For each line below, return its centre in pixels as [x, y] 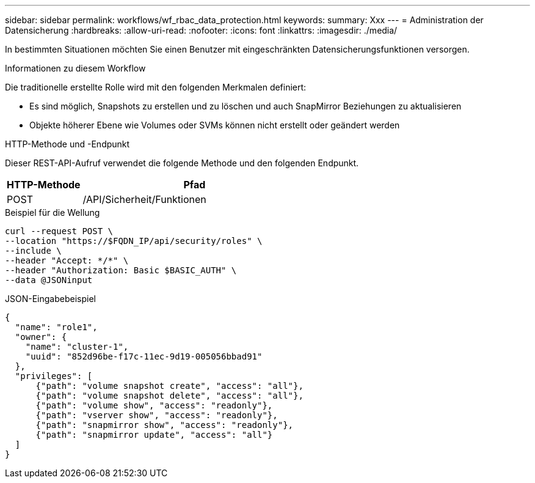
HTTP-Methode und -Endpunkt [67, 144]
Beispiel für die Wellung [53, 212]
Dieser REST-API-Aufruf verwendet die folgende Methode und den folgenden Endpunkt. [182, 163]
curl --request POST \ [59, 231]
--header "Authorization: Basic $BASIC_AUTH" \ [121, 270]
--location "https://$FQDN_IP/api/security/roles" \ [134, 241]
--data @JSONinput [49, 280]
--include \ [33, 251]
